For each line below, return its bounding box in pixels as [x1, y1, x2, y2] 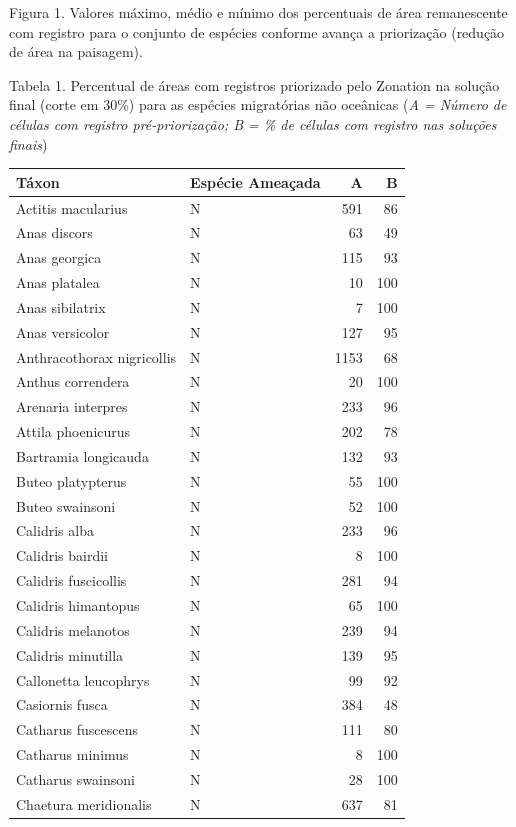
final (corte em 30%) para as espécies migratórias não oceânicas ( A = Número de [9, 94, 507, 115]
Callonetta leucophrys [16, 669, 150, 690]
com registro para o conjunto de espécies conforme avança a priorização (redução [9, 21, 505, 42]
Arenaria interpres [16, 396, 128, 417]
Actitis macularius [16, 197, 128, 218]
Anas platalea [16, 272, 100, 293]
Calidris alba [16, 520, 94, 541]
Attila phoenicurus [16, 421, 131, 442]
